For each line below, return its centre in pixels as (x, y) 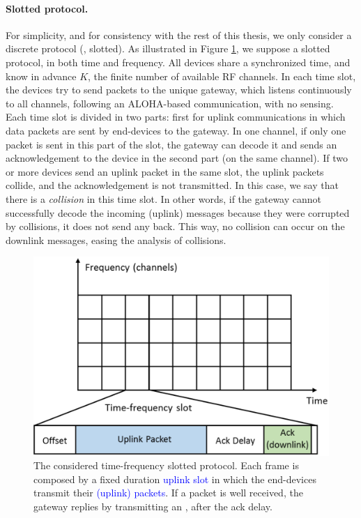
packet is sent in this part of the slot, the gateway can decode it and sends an (171, 144)
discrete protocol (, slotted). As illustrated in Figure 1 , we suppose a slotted (168, 48)
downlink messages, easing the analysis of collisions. (116, 239)
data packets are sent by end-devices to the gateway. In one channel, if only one (176, 130)
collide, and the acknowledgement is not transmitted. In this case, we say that (172, 185)
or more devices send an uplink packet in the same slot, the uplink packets (165, 171)
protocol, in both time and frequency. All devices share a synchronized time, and (178, 62)
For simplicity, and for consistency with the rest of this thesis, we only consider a (179, 35)
